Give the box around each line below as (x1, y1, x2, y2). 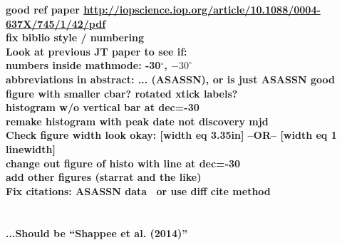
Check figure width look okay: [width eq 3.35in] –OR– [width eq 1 (6, 127, 337, 142)
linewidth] (6, 141, 56, 156)
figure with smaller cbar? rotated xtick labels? (6, 85, 238, 100)
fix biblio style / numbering (6, 30, 145, 45)
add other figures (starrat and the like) (6, 170, 202, 184)
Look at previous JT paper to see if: (6, 43, 187, 58)
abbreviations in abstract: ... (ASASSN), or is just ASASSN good (6, 71, 335, 86)
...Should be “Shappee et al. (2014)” (6, 225, 188, 240)
